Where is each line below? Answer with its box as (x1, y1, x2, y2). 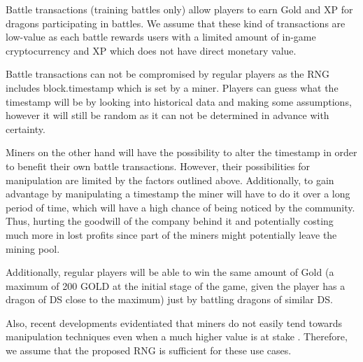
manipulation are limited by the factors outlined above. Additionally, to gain (6, 172, 334, 187)
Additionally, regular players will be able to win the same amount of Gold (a (6, 265, 334, 279)
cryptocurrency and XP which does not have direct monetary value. (6, 43, 297, 57)
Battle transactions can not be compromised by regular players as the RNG (6, 67, 330, 81)
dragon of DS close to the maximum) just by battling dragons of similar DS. (6, 292, 333, 307)
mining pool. (6, 241, 60, 256)
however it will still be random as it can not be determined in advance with (6, 108, 329, 123)
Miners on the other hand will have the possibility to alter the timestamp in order (6, 145, 357, 160)
